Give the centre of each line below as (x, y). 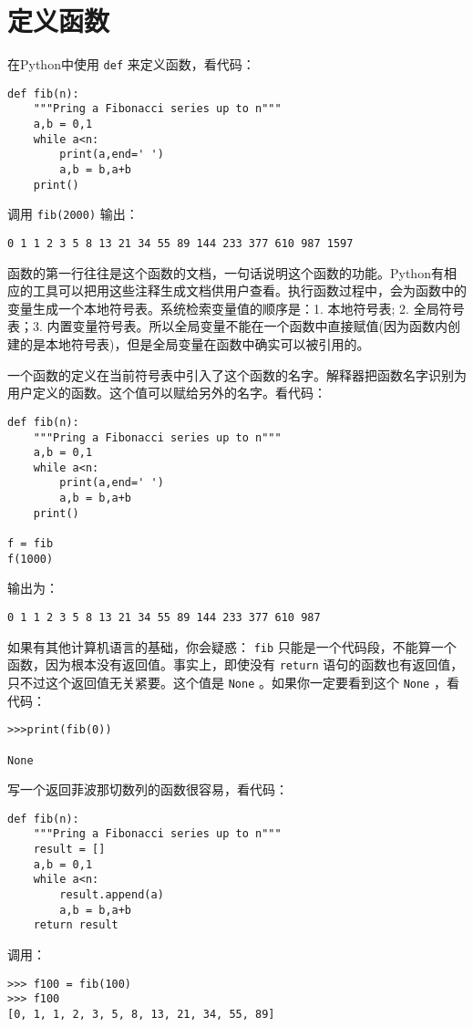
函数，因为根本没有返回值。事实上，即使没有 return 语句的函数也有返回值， (236, 664)
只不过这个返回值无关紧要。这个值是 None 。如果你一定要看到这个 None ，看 (233, 682)
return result (76, 925)
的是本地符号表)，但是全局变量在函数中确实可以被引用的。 (195, 344)
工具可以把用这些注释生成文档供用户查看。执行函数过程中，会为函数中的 (249, 290)
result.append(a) (112, 895)
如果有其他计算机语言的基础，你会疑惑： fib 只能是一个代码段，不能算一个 (232, 646)
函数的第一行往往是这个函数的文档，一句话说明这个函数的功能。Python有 (226, 272)
